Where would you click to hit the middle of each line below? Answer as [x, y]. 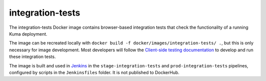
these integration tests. [33, 57]
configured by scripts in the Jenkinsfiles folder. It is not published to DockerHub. [94, 72]
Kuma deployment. [28, 34]
